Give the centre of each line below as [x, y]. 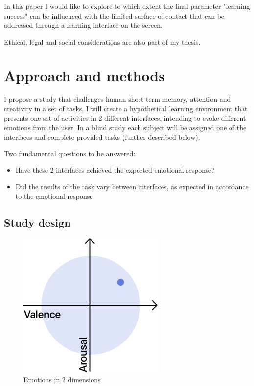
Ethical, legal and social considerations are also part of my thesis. [102, 41]
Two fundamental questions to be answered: [70, 153]
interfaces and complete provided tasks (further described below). [102, 137]
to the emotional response [54, 196]
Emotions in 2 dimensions [62, 379]
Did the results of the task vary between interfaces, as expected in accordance [132, 186]
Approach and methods [84, 75]
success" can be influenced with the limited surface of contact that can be [114, 15]
